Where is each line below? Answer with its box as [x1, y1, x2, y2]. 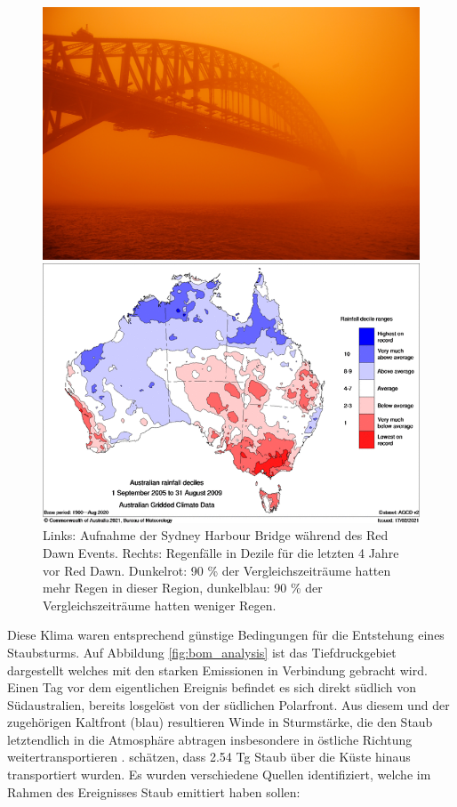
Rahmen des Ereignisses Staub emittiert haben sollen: [7, 782, 301, 801]
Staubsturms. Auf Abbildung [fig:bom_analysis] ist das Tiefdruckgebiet [7, 642, 397, 661]
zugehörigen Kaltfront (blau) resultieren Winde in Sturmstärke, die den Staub [7, 713, 433, 731]
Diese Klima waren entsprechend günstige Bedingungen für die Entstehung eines [7, 625, 445, 644]
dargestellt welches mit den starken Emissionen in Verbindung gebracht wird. [7, 660, 428, 679]
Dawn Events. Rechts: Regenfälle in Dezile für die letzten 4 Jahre [43, 543, 399, 561]
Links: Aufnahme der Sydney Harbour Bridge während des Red [43, 526, 389, 545]
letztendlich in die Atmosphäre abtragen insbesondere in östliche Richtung [7, 730, 413, 748]
